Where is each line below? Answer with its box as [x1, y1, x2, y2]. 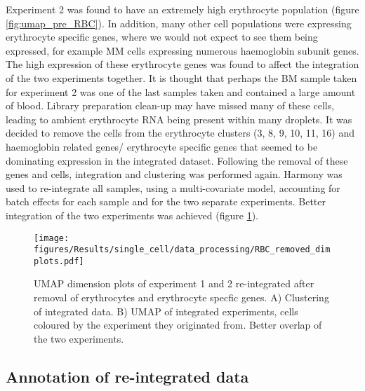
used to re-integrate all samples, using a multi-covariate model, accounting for [6, 180, 340, 195]
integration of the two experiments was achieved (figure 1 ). [6, 207, 258, 222]
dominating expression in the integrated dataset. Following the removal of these [6, 153, 348, 167]
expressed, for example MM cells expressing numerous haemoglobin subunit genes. [6, 43, 359, 57]
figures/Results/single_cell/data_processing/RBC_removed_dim [34, 245, 331, 255]
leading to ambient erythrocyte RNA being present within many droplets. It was [6, 111, 352, 126]
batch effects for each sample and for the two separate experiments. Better [6, 194, 326, 209]
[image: [34, 233, 69, 243]
